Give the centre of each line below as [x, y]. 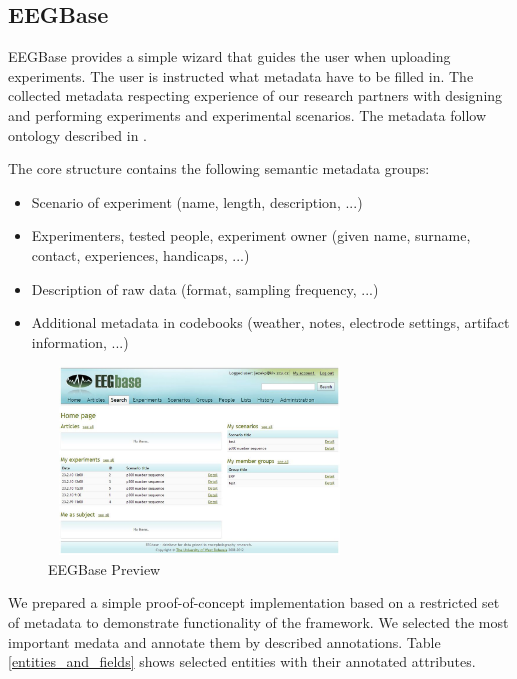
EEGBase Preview [104, 568]
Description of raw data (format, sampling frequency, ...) [205, 288]
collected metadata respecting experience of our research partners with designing [255, 95]
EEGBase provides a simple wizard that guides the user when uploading [229, 56]
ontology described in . [77, 134]
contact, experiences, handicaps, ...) [140, 254]
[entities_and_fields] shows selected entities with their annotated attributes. [242, 661]
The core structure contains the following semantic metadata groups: [219, 168]
